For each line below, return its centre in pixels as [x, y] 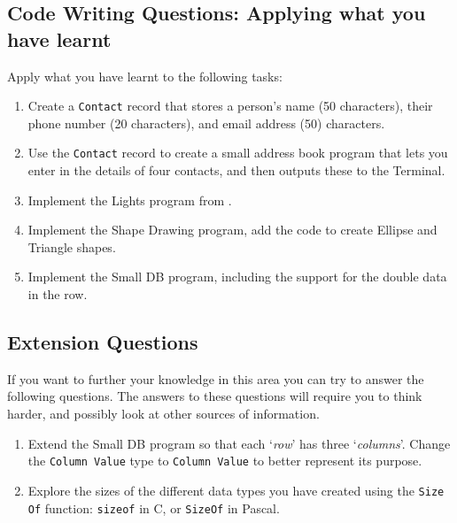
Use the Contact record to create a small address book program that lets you [238, 153]
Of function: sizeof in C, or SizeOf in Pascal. [154, 508]
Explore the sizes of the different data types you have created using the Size [236, 490]
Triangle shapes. [72, 246]
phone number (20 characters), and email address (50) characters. [206, 123]
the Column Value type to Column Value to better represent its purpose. [225, 461]
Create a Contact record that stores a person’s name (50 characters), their [230, 106]
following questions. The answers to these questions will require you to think [215, 396]
